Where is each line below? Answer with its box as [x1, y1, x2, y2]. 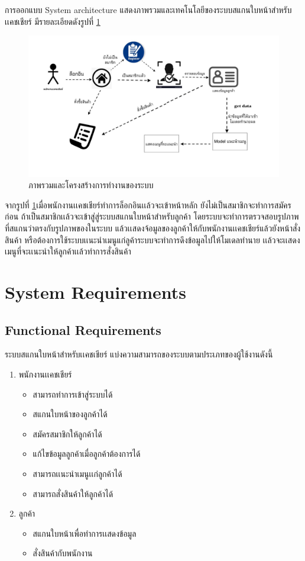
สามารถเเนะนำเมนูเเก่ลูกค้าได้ [33, 467, 122, 479]
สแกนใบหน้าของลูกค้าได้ [33, 408, 108, 420]
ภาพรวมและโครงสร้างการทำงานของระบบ [28, 179, 154, 191]
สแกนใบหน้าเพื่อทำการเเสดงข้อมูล [33, 527, 137, 539]
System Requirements [5, 280, 186, 304]
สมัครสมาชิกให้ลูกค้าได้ [33, 427, 102, 440]
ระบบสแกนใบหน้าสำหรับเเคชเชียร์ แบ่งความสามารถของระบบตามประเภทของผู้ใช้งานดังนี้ [5, 348, 273, 360]
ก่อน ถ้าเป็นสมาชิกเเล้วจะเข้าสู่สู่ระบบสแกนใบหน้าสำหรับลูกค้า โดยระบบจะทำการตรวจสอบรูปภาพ [5, 210, 299, 223]
